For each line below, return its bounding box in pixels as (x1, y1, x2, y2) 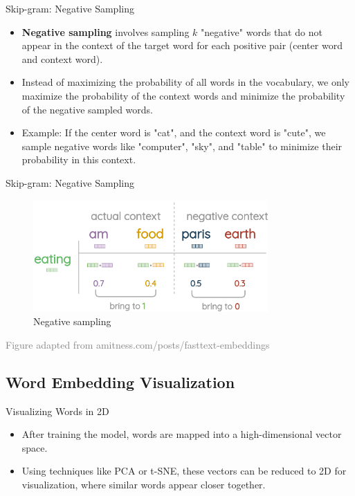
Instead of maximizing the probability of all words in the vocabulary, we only (21, 75, 349, 89)
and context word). (21, 51, 103, 66)
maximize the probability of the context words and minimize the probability (21, 88, 345, 102)
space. (21, 440, 48, 454)
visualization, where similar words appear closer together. (21, 477, 266, 492)
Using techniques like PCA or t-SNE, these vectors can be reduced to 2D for (21, 463, 347, 478)
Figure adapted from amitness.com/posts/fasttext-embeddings (6, 337, 270, 351)
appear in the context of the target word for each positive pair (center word (21, 38, 343, 53)
